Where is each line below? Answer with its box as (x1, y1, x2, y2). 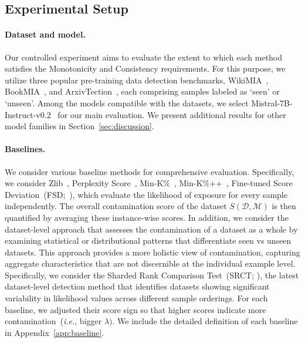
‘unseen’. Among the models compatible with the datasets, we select (5, 96, 249, 109)
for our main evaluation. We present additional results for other (57, 108, 286, 120)
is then (272, 200, 296, 212)
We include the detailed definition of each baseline (117, 315, 298, 327)
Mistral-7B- (251, 96, 293, 109)
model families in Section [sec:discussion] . (5, 120, 154, 132)
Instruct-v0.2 (5, 108, 51, 120)
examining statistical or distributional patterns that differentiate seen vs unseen (5, 234, 292, 247)
